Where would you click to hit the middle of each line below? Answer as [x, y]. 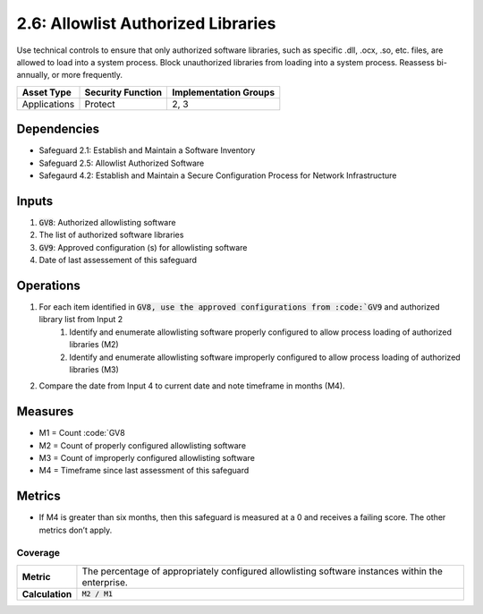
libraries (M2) [94, 345]
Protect [100, 104]
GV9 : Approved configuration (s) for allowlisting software [143, 247]
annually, [33, 75]
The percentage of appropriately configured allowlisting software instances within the [262, 571]
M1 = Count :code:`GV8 [82, 433]
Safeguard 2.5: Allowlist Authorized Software [122, 163]
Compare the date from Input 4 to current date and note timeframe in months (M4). [192, 386]
